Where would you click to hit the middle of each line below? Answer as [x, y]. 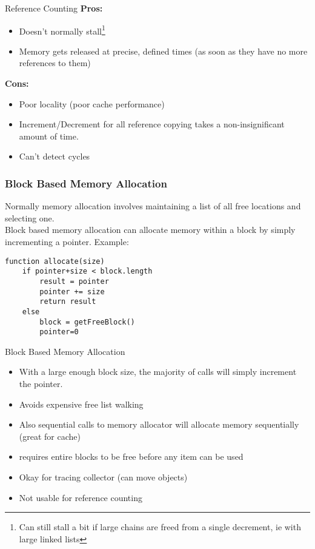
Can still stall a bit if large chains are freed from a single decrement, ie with [160, 527]
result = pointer [74, 281]
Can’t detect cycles [55, 156]
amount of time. [49, 136]
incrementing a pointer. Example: [67, 241]
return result [68, 302]
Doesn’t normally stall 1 [62, 30]
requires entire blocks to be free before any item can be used [131, 456]
